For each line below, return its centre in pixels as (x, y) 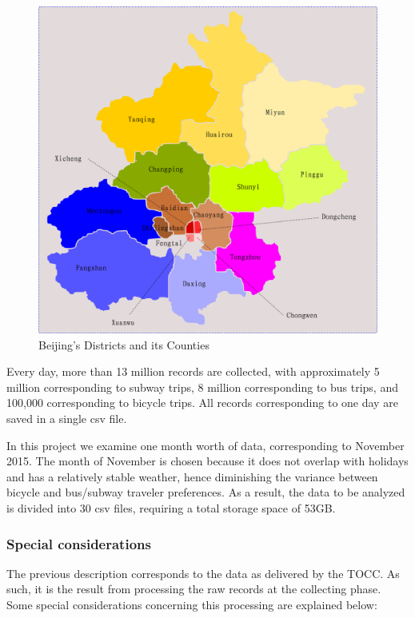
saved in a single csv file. (67, 419)
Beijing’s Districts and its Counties (124, 344)
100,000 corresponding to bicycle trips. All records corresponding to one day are (202, 403)
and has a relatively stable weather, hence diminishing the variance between (192, 476)
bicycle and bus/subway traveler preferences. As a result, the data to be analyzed (206, 492)
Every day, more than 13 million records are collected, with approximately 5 (193, 371)
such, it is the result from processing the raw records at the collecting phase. (194, 589)
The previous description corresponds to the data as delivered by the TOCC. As (203, 573)
